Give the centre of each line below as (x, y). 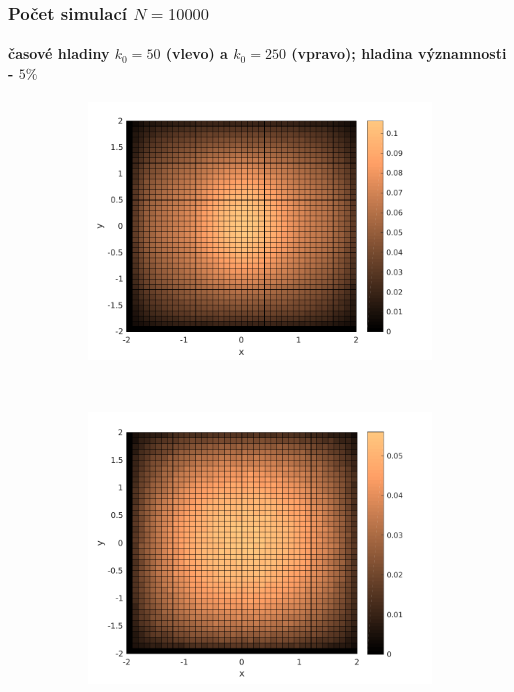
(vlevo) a (196, 53)
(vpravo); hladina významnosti (399, 53)
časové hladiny (59, 53)
